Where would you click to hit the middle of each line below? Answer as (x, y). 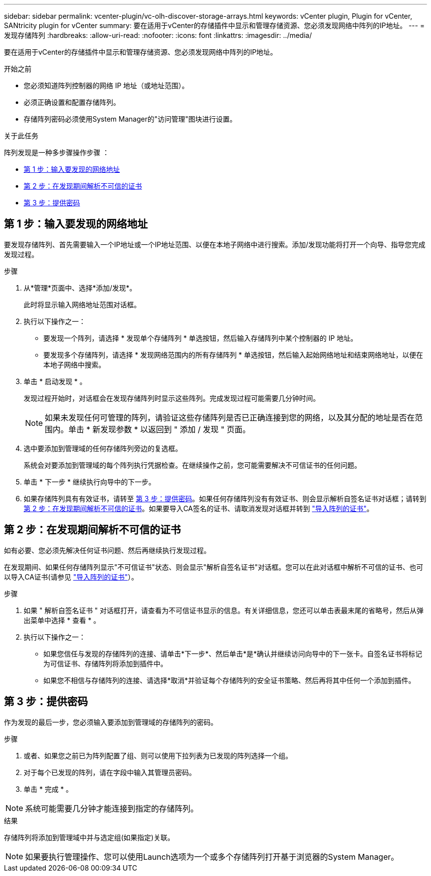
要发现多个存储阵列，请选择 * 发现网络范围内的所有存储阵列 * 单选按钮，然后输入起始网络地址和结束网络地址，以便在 (233, 355)
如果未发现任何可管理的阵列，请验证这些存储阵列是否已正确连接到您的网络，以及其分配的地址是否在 (230, 417)
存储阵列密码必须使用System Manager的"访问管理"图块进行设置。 (130, 119)
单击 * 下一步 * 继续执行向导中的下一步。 (90, 482)
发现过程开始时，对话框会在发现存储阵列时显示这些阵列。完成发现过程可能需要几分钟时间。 (172, 398)
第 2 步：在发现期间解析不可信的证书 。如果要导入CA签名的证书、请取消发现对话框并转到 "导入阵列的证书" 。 (199, 508)
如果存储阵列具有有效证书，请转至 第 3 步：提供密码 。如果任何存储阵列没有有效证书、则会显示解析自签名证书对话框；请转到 (225, 498)
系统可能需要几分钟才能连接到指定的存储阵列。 (112, 808)
